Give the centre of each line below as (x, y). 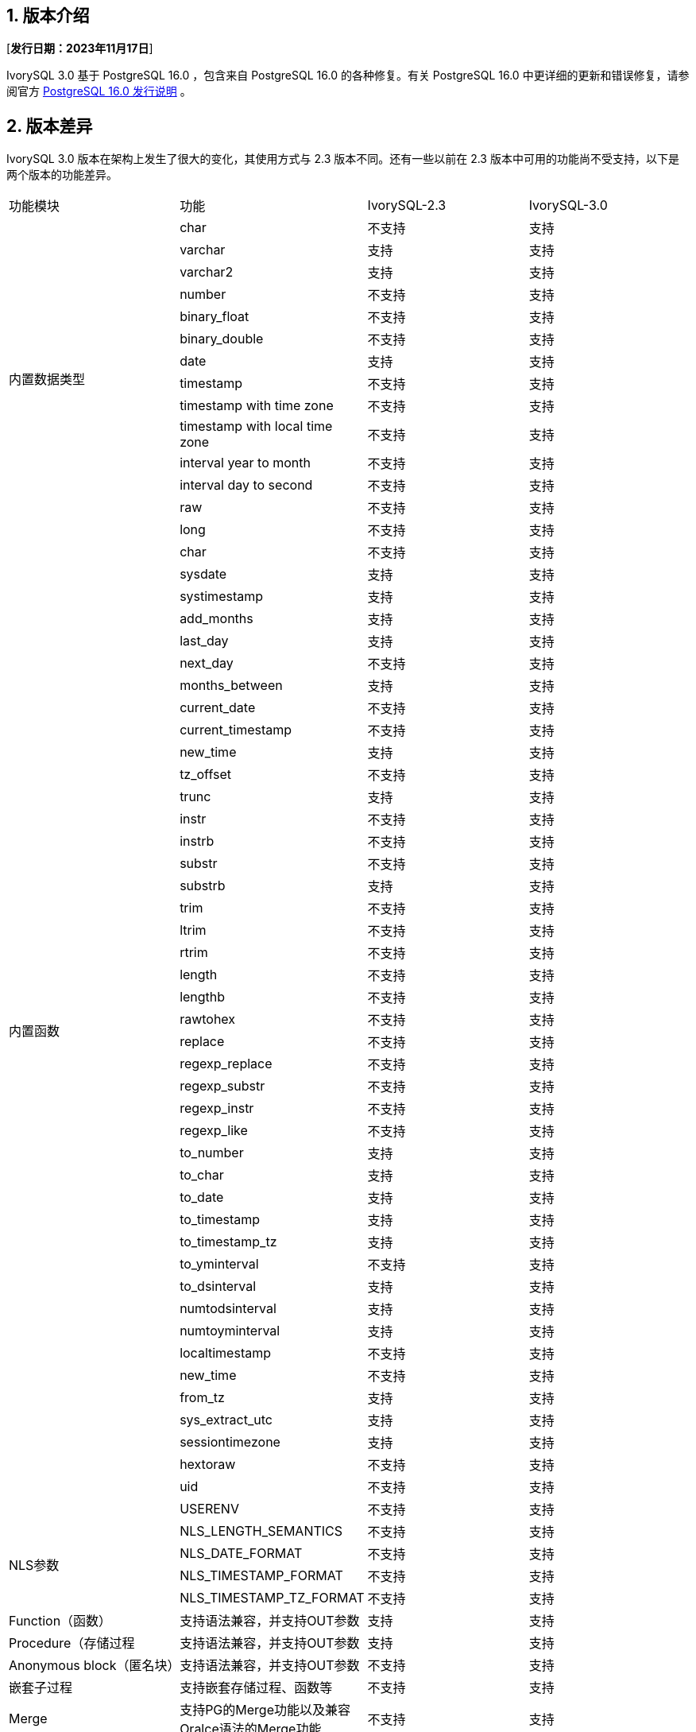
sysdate (203, 574)
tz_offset (205, 775)
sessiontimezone (230, 1442)
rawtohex (208, 1019)
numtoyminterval (230, 1331)
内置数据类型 (47, 380)
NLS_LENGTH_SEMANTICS (261, 1531)
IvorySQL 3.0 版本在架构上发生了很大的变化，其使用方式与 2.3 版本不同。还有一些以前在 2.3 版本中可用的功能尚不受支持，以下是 (343, 159)
